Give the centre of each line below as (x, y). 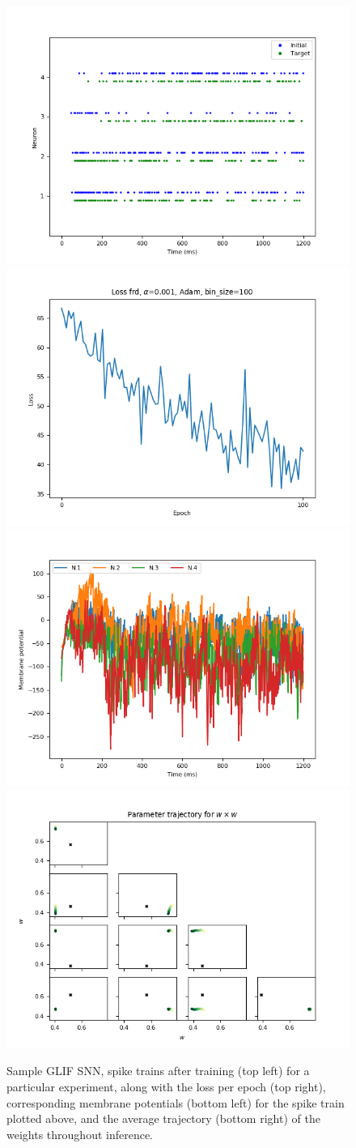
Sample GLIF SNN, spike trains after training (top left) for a (158, 1071)
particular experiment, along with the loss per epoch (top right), (166, 1086)
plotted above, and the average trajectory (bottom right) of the (163, 1118)
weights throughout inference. (80, 1134)
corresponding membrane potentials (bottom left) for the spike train (176, 1102)
